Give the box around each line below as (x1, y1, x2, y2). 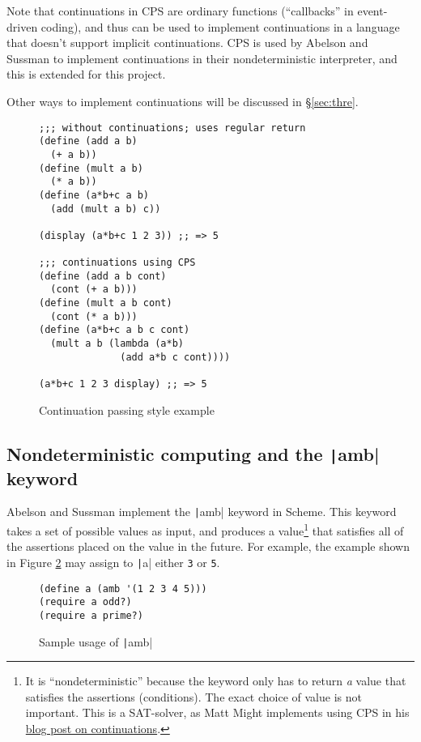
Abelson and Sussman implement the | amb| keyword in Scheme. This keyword (6, 503, 397, 520)
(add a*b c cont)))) (120, 351, 231, 363)
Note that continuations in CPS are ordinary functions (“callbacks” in (6, 2, 354, 19)
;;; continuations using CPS (39, 257, 196, 269)
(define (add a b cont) (39, 270, 167, 282)
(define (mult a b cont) (39, 297, 172, 309)
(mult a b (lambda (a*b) (50, 338, 184, 350)
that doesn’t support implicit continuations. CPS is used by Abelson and (6, 34, 368, 51)
